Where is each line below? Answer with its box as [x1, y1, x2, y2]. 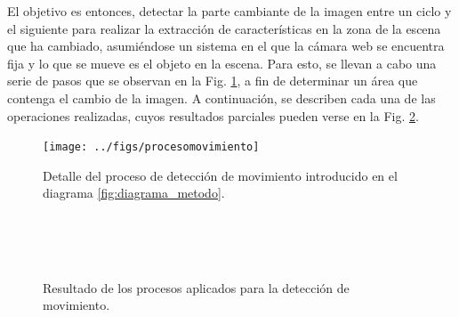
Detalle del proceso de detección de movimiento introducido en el [43, 166, 398, 184]
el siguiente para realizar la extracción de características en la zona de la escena [7, 19, 441, 37]
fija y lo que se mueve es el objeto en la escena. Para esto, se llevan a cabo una [7, 53, 437, 72]
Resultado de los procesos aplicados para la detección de [43, 278, 350, 297]
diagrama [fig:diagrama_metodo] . [43, 183, 225, 202]
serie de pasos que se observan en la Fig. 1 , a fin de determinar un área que [7, 71, 418, 90]
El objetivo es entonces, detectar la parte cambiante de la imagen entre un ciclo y [7, 2, 452, 20]
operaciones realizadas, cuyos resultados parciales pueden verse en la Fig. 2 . [7, 106, 419, 125]
